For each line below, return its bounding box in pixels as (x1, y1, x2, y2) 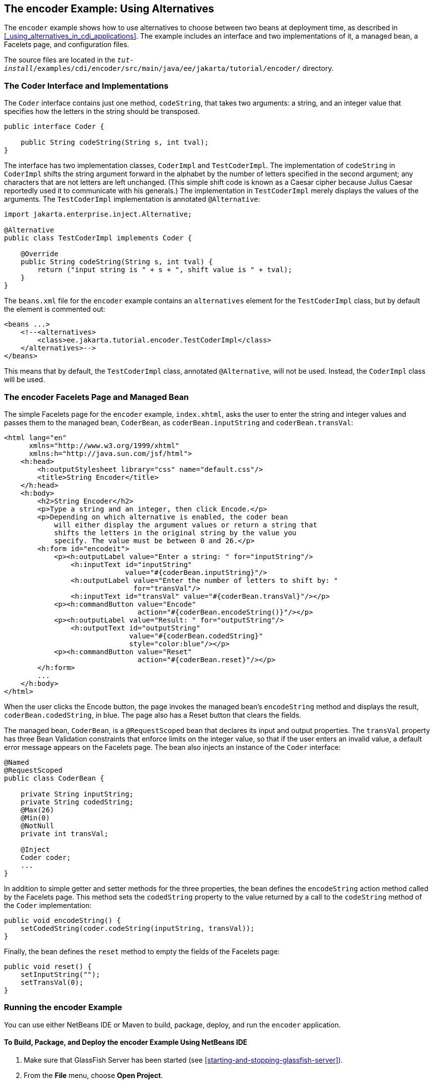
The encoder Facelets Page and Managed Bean (4, 392, 189, 402)
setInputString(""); (20, 970, 100, 978)
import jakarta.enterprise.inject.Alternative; (4, 210, 192, 219)
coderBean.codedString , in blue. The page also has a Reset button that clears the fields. (4, 710, 301, 719)
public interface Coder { (4, 122, 105, 131)
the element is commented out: (4, 305, 106, 314)
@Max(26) (20, 805, 54, 814)
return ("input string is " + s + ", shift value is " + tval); (37, 266, 292, 274)
